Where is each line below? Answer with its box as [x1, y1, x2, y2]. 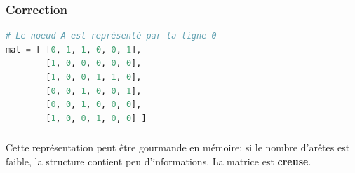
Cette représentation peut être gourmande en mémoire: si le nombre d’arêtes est [6, 140, 350, 155]
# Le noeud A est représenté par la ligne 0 [6, 31, 217, 41]
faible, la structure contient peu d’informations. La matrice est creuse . [6, 153, 312, 168]
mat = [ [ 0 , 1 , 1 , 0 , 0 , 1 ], [6, 44, 142, 55]
